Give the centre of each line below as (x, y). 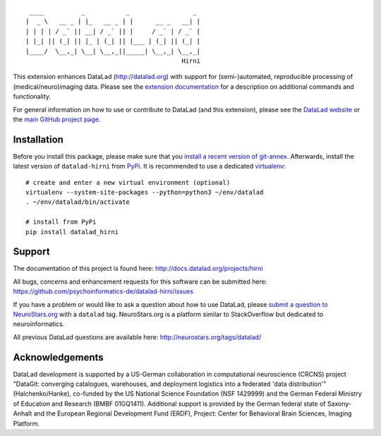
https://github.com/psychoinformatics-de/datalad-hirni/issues (103, 291)
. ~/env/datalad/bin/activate (78, 202)
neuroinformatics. (39, 324)
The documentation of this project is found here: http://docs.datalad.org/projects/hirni (138, 269)
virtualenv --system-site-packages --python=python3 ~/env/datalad (145, 192)
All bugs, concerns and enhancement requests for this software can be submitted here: (140, 281)
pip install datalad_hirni (72, 232)
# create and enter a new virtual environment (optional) (128, 182)
